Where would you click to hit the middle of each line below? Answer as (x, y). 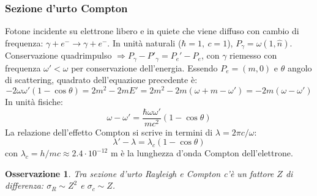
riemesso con (253, 55)
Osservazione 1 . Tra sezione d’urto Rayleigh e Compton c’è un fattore (140, 173)
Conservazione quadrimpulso (58, 55)
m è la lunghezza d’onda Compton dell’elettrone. (202, 153)
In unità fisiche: (34, 101)
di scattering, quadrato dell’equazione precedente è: (101, 80)
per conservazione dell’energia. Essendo (144, 67)
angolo (300, 67)
